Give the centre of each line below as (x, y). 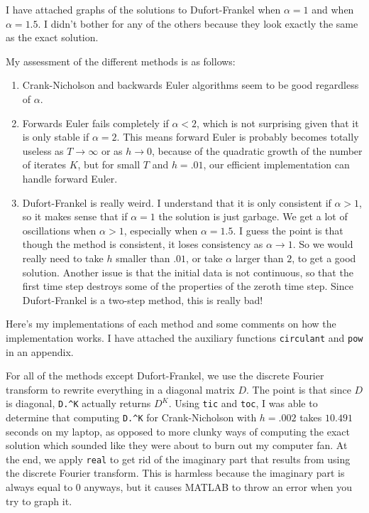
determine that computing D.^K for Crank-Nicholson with (131, 417)
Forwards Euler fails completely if (95, 123)
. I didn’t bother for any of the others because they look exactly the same (198, 23)
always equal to (39, 487)
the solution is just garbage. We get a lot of (253, 216)
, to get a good (324, 258)
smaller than (143, 258)
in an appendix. (40, 351)
